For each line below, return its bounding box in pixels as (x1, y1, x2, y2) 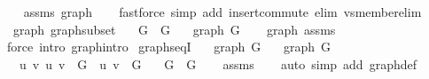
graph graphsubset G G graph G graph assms (12, 20, 336, 38)
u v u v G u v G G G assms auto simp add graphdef (19, 54, 417, 73)
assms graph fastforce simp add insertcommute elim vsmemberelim (23, 3, 422, 20)
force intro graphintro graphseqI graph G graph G (6, 37, 331, 56)
